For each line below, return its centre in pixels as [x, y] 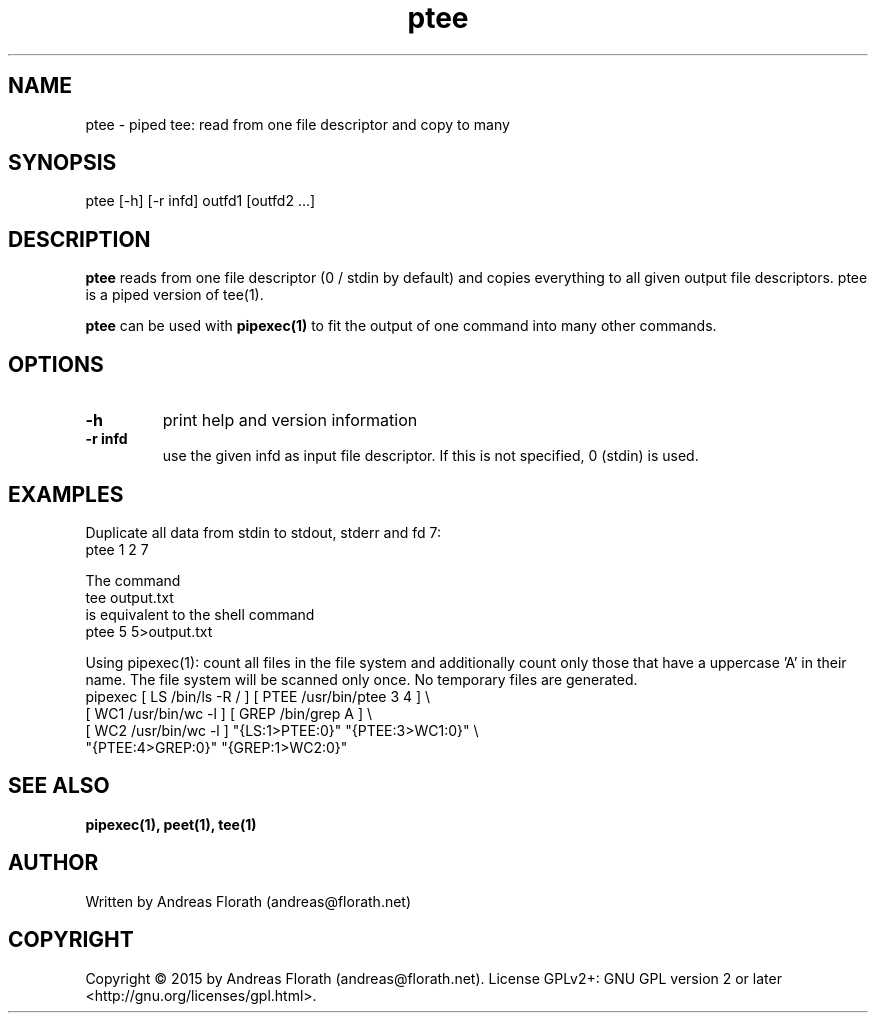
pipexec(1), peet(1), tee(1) [171, 824]
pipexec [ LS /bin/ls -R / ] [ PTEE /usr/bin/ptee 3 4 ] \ [258, 696]
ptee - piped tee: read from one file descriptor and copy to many [297, 124]
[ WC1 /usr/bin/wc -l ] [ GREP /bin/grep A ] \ [228, 713]
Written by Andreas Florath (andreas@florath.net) [248, 901]
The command [133, 580]
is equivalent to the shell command [200, 614]
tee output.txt [129, 597]
